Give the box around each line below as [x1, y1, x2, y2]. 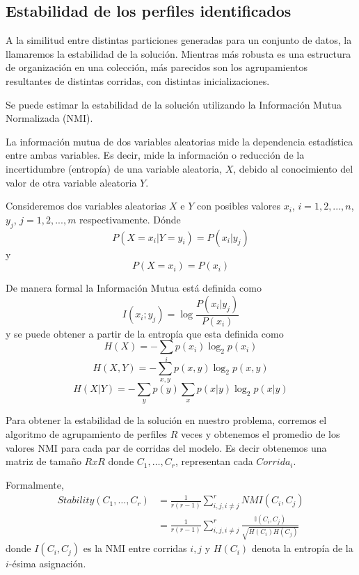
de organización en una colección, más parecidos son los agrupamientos [6, 60, 308, 74]
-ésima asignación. [8, 556, 86, 571]
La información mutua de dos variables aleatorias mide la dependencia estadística [6, 134, 353, 148]
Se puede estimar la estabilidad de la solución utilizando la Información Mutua [6, 97, 342, 111]
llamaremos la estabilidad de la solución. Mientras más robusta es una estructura [6, 46, 351, 61]
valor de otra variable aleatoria [6, 175, 137, 189]
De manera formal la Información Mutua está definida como [6, 281, 262, 295]
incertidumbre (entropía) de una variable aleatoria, [6, 161, 222, 175]
